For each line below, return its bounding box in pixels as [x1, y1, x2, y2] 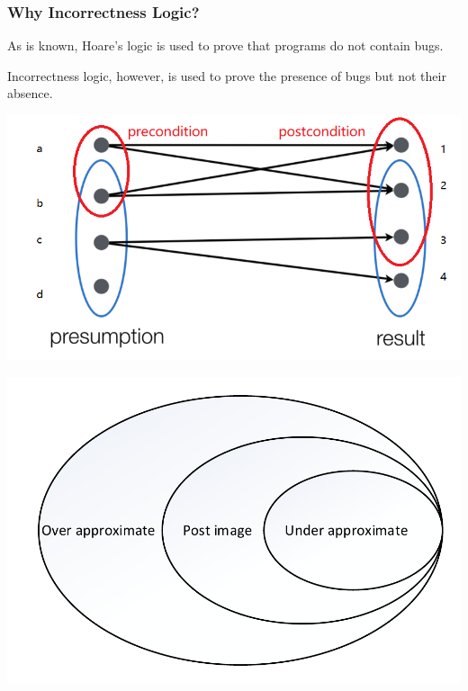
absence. [7, 84, 53, 103]
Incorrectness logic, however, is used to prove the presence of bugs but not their [7, 66, 446, 85]
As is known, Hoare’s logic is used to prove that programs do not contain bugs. [7, 36, 444, 55]
